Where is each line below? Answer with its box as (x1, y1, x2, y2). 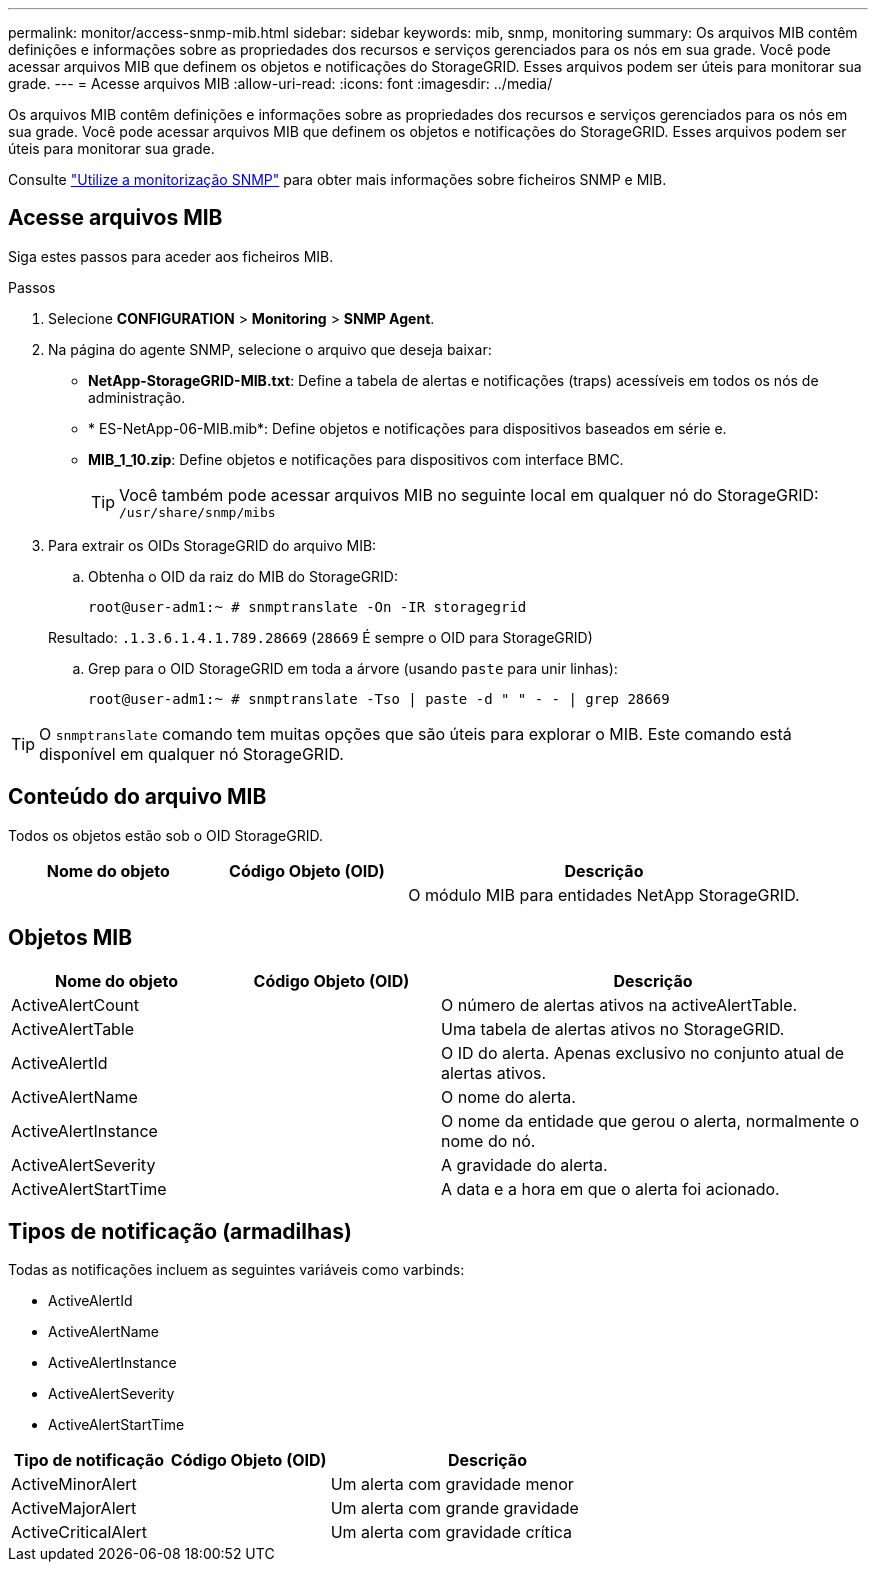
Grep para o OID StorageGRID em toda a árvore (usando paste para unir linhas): (88, 659, 618, 677)
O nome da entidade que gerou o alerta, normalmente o (441, 1110, 860, 1131)
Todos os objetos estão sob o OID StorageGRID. (8, 826, 323, 844)
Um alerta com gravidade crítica (330, 1522, 572, 1543)
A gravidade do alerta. (441, 1154, 608, 1175)
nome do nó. (441, 1130, 536, 1151)
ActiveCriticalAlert (11, 1522, 148, 1543)
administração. (88, 388, 186, 406)
